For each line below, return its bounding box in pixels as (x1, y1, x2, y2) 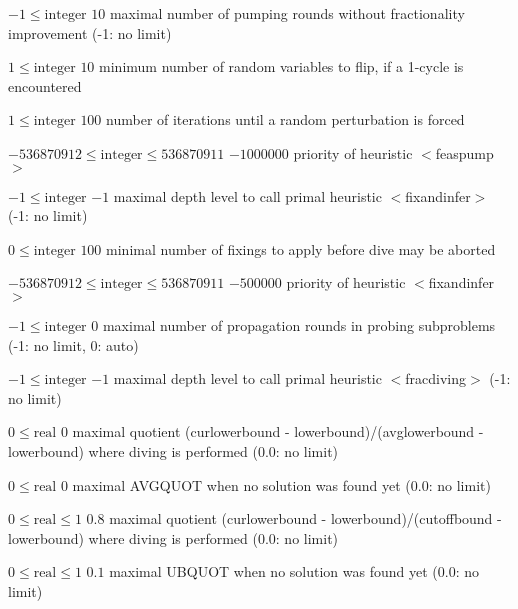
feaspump (435, 142, 494, 163)
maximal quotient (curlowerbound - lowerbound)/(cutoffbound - (109, 508, 502, 529)
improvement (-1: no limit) (8, 22, 172, 43)
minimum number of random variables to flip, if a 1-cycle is (99, 56, 464, 77)
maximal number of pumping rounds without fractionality (109, 3, 465, 23)
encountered (8, 75, 82, 96)
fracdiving (405, 368, 467, 389)
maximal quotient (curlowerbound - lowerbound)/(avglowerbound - (72, 421, 484, 442)
